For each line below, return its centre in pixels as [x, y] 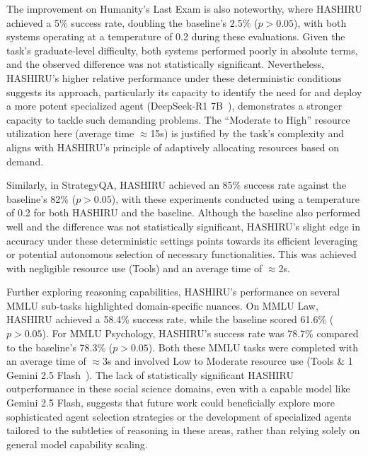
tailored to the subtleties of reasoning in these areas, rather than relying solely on [183, 430]
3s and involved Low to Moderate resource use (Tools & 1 [228, 361]
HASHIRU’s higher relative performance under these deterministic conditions [174, 77]
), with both [320, 22]
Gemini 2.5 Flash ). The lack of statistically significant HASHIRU [150, 374]
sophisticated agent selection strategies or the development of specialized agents [179, 416]
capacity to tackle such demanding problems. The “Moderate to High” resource [178, 119]
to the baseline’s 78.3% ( [60, 347]
